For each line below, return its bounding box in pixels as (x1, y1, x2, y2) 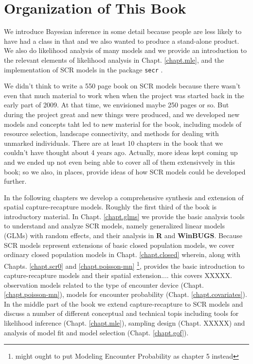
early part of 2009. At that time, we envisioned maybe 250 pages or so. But (4, 100, 229, 110)
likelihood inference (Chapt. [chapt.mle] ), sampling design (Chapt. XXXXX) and (4, 318, 245, 328)
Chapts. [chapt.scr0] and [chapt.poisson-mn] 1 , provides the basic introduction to (4, 259, 245, 271)
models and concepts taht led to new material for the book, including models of (4, 119, 241, 129)
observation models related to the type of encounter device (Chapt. (4, 279, 204, 290)
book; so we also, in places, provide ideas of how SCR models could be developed (4, 166, 246, 176)
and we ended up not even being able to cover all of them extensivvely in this (4, 156, 235, 167)
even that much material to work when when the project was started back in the (4, 90, 244, 100)
